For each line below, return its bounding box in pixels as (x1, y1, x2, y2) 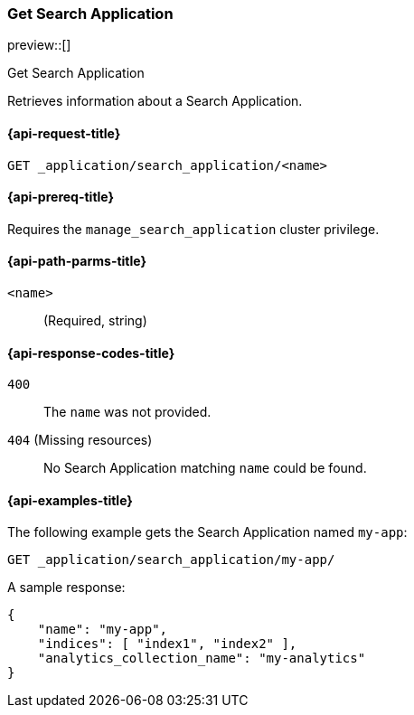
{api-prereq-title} (7, 189, 115, 205)
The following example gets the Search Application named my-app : (7, 524, 408, 541)
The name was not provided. (43, 404, 212, 420)
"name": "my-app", (37, 622, 168, 637)
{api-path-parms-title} (7, 253, 147, 269)
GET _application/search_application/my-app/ (7, 552, 335, 568)
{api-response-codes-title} (7, 344, 175, 361)
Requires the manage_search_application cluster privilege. (7, 221, 380, 237)
